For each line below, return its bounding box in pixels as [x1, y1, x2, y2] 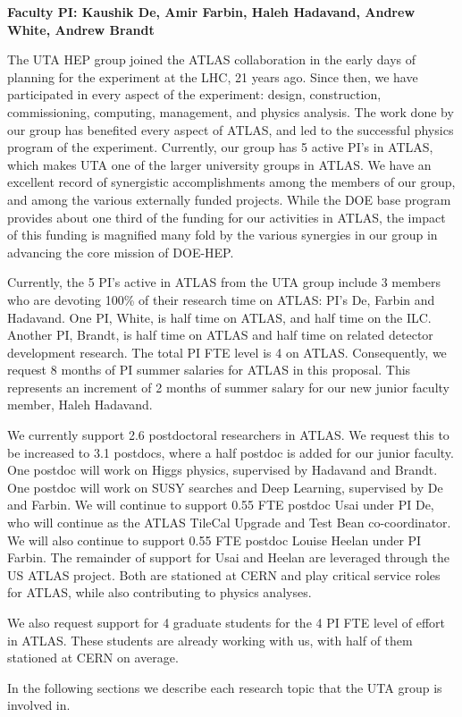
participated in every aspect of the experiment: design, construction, [7, 85, 382, 104]
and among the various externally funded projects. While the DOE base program [7, 190, 451, 208]
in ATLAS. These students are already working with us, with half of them [7, 630, 413, 649]
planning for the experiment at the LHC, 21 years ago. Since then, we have [7, 67, 418, 86]
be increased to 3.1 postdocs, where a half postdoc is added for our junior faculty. [7, 443, 454, 461]
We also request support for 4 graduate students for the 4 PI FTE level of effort [7, 613, 446, 631]
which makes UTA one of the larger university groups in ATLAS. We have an [7, 155, 432, 173]
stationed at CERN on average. [7, 648, 179, 667]
